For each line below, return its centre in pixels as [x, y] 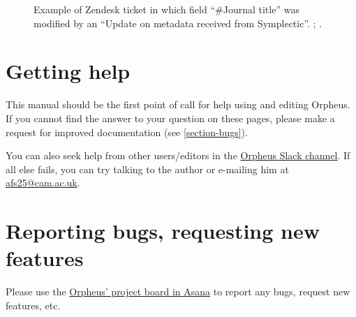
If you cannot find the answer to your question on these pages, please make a [170, 118]
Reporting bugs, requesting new [163, 231]
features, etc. [33, 305]
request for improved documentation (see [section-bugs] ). [127, 132]
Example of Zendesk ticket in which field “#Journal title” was [166, 9]
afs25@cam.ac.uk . [43, 183]
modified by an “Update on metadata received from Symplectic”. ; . [178, 23]
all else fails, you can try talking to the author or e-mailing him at [147, 169]
